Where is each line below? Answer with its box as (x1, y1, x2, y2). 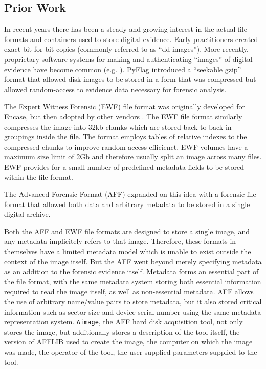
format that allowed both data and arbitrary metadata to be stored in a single (4, 198, 250, 209)
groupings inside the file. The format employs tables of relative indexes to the (4, 131, 247, 142)
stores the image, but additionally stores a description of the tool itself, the (4, 326, 240, 337)
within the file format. (4, 171, 74, 182)
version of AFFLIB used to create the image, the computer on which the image (4, 336, 253, 347)
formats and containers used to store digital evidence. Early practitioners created (4, 33, 258, 44)
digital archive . (4, 209, 51, 219)
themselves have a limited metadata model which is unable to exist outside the (4, 246, 251, 257)
